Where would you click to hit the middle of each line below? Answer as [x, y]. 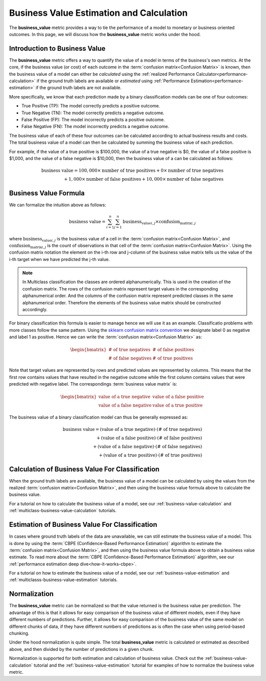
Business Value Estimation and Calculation [99, 13]
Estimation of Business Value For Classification [83, 525]
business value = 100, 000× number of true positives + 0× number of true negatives [132, 171]
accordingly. [35, 310]
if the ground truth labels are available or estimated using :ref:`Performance [113, 81]
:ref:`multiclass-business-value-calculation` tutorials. [63, 511]
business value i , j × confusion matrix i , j [159, 222]
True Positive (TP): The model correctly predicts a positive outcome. [91, 106]
